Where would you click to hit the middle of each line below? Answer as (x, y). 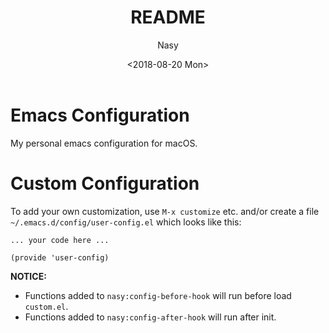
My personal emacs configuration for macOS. (104, 143)
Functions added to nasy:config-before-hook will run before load (158, 295)
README (168, 17)
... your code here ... (60, 240)
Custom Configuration (105, 183)
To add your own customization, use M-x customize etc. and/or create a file (165, 211)
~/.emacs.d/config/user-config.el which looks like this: (126, 222)
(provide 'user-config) (60, 257)
